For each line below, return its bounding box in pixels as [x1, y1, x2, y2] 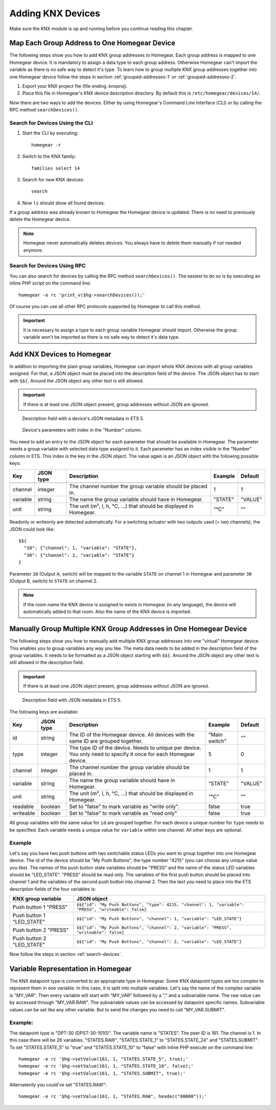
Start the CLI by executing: [22, 130, 79, 136]
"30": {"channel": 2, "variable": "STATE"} [24, 552, 135, 558]
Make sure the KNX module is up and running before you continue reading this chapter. [9, 26, 194, 32]
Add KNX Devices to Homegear [9, 350, 111, 359]
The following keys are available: [9, 708, 79, 715]
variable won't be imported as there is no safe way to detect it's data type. [23, 334, 180, 340]
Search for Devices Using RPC [9, 262, 86, 269]
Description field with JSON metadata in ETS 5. [22, 697, 122, 703]
